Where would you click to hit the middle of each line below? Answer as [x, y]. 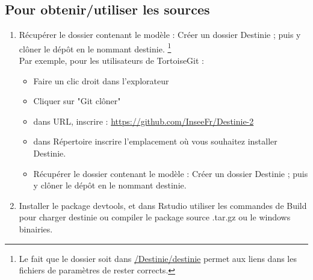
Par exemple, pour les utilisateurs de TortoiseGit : [111, 61]
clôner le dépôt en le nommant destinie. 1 [95, 48]
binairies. [36, 229]
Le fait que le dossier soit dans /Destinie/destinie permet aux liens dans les [158, 258]
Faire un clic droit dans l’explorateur [101, 80]
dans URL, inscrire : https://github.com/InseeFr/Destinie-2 [144, 121]
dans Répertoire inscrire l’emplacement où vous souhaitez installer [155, 141]
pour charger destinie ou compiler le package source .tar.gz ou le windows [155, 217]
